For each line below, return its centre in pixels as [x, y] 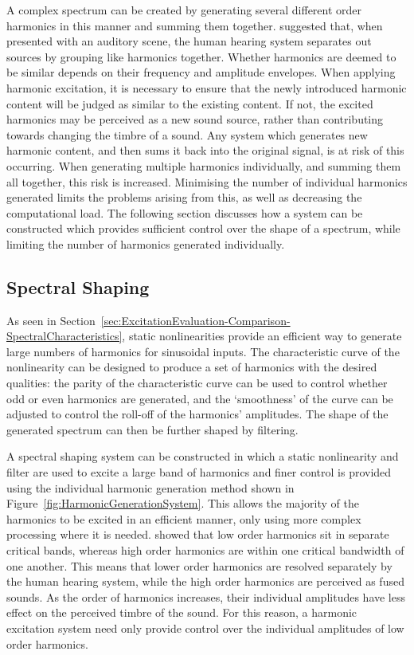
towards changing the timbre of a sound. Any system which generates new [187, 134]
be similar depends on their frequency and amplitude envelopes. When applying [201, 72]
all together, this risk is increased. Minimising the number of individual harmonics [207, 181]
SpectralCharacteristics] [64, 336]
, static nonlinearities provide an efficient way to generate [262, 336]
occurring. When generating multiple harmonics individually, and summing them [204, 165]
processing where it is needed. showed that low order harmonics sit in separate [198, 534]
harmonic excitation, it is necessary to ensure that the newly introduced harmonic [207, 87]
